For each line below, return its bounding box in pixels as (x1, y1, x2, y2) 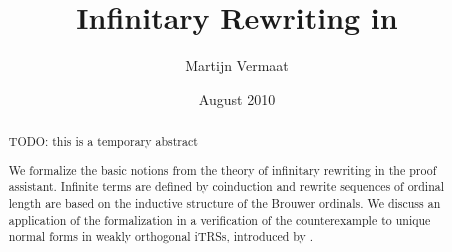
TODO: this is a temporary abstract (8, 133, 198, 150)
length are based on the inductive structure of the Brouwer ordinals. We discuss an (8, 194, 441, 211)
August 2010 (198, 88, 276, 109)
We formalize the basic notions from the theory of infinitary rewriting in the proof (8, 161, 437, 178)
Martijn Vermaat (185, 55, 289, 76)
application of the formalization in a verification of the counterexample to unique (8, 211, 431, 228)
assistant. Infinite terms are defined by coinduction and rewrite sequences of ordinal (8, 178, 445, 195)
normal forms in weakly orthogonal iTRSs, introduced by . (8, 228, 314, 245)
